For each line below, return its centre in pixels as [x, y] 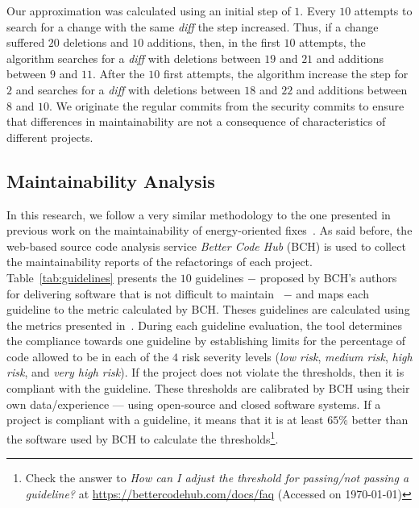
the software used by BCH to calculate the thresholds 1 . [143, 437]
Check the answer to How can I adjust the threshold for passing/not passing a [217, 478]
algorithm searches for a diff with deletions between [134, 58]
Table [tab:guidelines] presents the [92, 277]
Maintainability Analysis [111, 180]
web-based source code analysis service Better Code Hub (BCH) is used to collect [206, 246]
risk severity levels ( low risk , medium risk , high [297, 356]
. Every [318, 10]
